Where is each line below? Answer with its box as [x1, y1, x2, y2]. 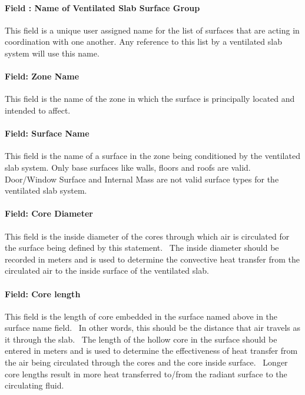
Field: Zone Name [5, 70, 79, 82]
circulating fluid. [5, 379, 64, 391]
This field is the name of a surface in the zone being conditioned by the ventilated [5, 150, 300, 162]
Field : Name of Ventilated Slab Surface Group [5, 1, 200, 14]
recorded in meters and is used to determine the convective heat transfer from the [5, 253, 300, 265]
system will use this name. [5, 47, 100, 59]
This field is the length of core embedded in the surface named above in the [5, 310, 278, 322]
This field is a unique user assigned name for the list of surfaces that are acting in [5, 24, 300, 36]
